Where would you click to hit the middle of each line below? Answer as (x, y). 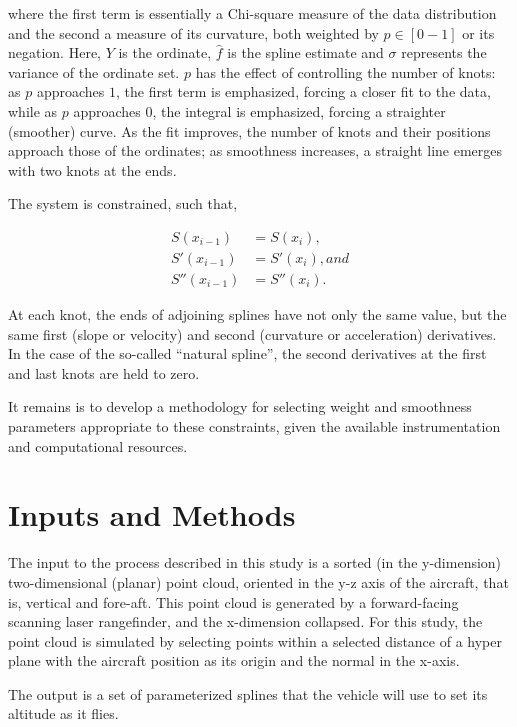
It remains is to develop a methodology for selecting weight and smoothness (240, 406)
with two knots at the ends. (92, 169)
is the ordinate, (165, 52)
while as (33, 110)
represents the (444, 52)
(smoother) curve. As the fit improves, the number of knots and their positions (249, 130)
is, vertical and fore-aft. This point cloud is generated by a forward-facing (233, 601)
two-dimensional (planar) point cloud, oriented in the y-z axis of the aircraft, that (258, 581)
